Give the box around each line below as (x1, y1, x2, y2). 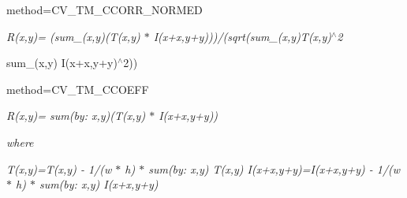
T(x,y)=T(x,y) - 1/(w (6, 160, 112, 177)
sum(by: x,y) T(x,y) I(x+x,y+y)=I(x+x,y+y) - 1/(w (148, 160, 401, 177)
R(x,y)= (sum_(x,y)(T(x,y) (6, 28, 140, 44)
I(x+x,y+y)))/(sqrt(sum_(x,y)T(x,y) (153, 28, 331, 44)
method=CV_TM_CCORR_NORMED (6, 2, 203, 17)
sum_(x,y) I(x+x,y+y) (6, 54, 118, 71)
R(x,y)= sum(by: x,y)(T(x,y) (6, 107, 146, 124)
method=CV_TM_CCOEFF (6, 80, 149, 97)
